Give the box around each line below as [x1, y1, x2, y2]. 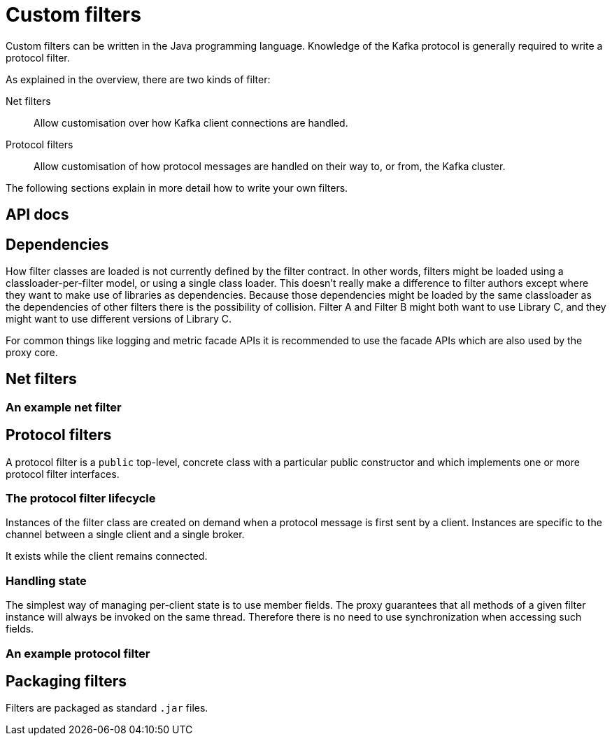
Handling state [6, 573, 87, 588]
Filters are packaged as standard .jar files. [6, 702, 208, 714]
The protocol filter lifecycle [6, 491, 156, 506]
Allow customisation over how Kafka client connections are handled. [34, 116, 348, 129]
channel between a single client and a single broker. [6, 528, 245, 541]
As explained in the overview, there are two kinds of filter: [6, 73, 271, 85]
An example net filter [6, 400, 122, 414]
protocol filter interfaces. [6, 467, 120, 480]
